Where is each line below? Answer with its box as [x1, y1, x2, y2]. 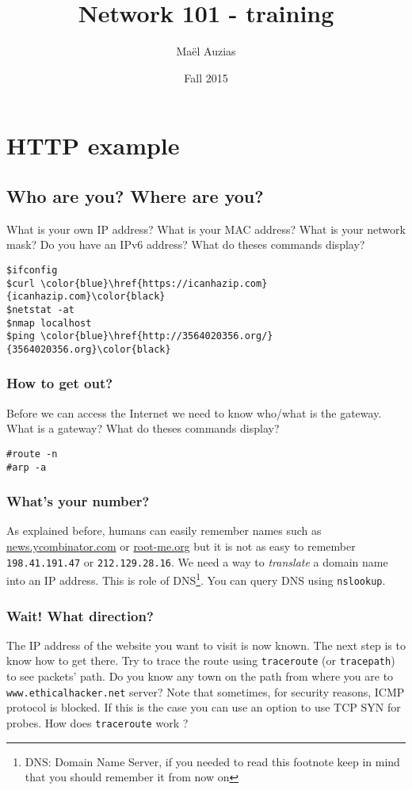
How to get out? [6, 373, 113, 393]
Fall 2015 [184, 69, 228, 86]
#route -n [6, 448, 58, 460]
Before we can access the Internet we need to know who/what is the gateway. [6, 404, 382, 421]
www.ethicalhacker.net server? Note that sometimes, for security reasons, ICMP [6, 683, 405, 700]
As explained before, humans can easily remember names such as [6, 522, 322, 539]
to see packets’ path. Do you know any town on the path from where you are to [6, 668, 394, 685]
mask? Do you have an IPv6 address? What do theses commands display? [6, 236, 365, 253]
